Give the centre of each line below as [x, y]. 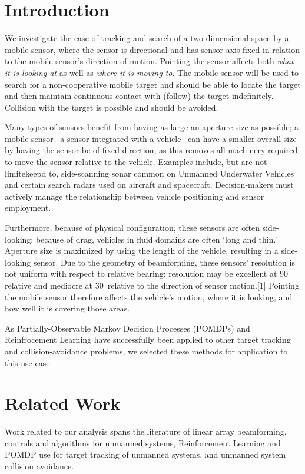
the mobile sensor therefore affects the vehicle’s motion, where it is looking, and [149, 296]
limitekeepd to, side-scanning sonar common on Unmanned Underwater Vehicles [150, 173]
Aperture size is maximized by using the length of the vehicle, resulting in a [142, 251]
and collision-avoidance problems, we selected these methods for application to [146, 351]
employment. [28, 208]
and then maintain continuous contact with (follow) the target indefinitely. [139, 96]
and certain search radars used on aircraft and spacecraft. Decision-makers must [149, 185]
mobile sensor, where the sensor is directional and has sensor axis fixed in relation [152, 49]
